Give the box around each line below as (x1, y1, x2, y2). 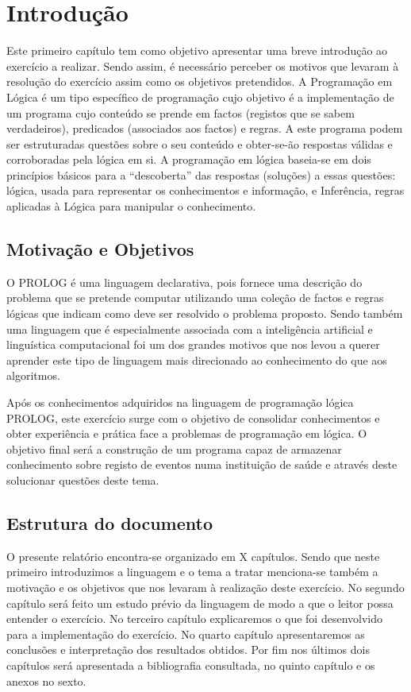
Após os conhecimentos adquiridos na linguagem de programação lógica (6, 394, 354, 411)
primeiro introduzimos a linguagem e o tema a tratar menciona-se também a (6, 563, 378, 580)
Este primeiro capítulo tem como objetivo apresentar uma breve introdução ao (6, 42, 388, 59)
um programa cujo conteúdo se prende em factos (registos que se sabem (6, 104, 355, 121)
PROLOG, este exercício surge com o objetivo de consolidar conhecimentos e (6, 409, 380, 426)
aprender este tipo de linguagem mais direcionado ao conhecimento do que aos (6, 351, 387, 368)
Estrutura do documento (6, 510, 213, 535)
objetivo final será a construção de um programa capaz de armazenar (6, 440, 342, 457)
